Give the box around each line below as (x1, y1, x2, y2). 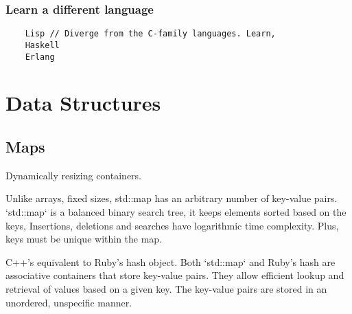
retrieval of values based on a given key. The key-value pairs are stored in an (5, 281, 327, 295)
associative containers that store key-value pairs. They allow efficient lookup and (5, 268, 344, 282)
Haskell (25, 40, 60, 50)
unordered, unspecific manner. (5, 295, 132, 309)
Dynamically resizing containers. (5, 168, 141, 182)
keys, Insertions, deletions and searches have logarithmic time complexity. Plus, (5, 218, 339, 232)
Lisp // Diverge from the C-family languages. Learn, (25, 29, 276, 39)
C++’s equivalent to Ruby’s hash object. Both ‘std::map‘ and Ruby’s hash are (5, 254, 336, 269)
